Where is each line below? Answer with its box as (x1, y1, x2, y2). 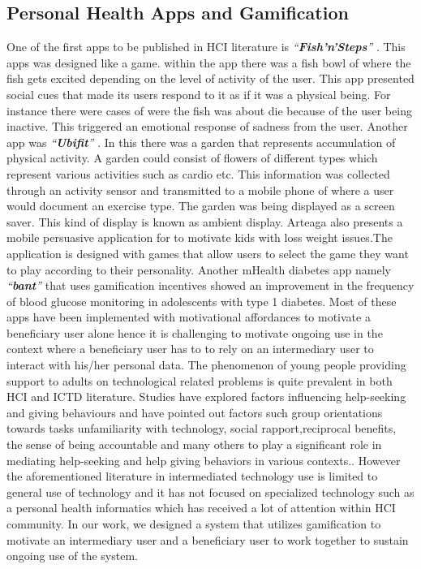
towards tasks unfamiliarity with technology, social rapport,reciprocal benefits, (6, 420, 397, 437)
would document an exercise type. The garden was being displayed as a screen (6, 197, 395, 214)
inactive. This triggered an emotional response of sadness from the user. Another (6, 118, 408, 135)
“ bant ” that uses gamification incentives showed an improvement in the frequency (6, 277, 415, 294)
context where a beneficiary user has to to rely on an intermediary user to (6, 340, 374, 357)
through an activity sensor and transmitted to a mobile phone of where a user (6, 181, 394, 198)
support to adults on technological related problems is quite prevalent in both (6, 372, 393, 389)
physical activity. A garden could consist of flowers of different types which (6, 149, 378, 166)
